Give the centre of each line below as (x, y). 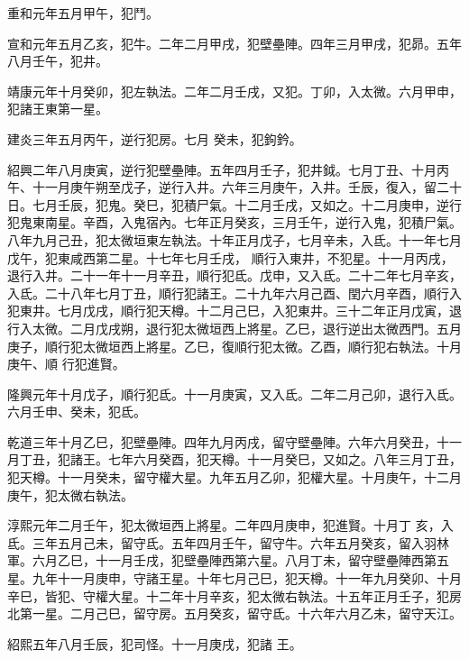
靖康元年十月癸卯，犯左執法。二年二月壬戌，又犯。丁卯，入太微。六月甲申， (234, 91)
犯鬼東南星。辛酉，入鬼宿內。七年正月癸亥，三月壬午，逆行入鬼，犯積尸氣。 (234, 222)
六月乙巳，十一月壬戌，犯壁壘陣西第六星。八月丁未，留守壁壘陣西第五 (240, 560)
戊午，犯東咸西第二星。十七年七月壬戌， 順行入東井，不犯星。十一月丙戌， (230, 257)
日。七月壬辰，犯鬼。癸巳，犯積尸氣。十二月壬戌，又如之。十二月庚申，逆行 (234, 204)
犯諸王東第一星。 (58, 109)
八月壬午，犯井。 (58, 61)
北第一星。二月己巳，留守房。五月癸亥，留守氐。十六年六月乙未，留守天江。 (234, 613)
